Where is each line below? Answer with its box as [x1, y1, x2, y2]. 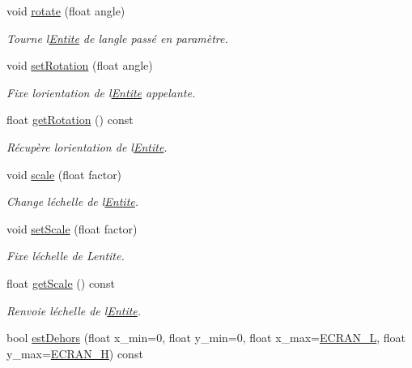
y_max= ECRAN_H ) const [6, 344, 143, 362]
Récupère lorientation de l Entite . [6, 138, 168, 155]
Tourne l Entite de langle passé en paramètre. [6, 29, 228, 46]
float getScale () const [6, 274, 115, 291]
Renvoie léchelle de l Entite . [6, 302, 142, 319]
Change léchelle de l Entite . [6, 193, 139, 210]
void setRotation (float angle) [6, 57, 153, 74]
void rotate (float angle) [6, 2, 125, 19]
